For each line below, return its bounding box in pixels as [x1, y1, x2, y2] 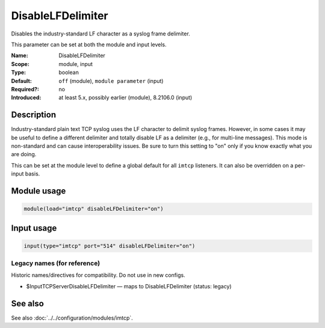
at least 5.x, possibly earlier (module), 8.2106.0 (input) [58, 94, 193, 102]
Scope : [11, 60, 29, 67]
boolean [58, 69, 79, 76]
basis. [25, 170, 40, 177]
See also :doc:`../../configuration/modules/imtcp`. [11, 314, 134, 321]
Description [11, 110, 57, 120]
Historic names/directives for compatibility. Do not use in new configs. [11, 272, 186, 279]
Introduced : [11, 94, 42, 102]
